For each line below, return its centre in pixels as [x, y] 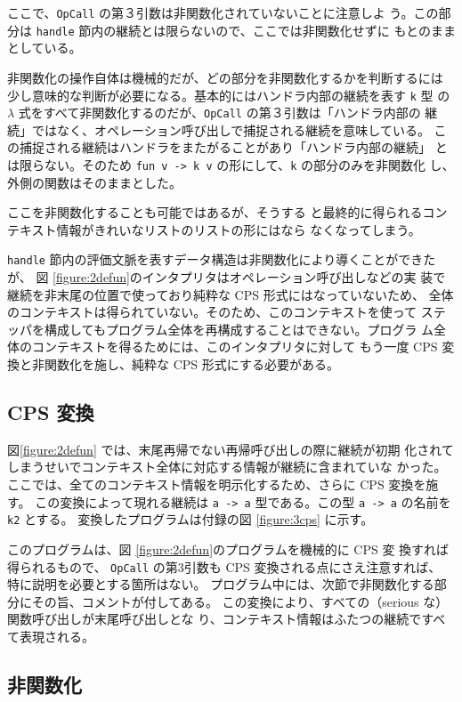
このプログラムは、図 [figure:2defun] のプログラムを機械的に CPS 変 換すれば [228, 549]
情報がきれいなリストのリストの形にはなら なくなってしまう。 [239, 229]
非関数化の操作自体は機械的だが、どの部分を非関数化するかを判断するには [225, 77]
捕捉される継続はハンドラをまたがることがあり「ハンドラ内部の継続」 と [233, 147]
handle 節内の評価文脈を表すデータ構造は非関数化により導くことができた [222, 259]
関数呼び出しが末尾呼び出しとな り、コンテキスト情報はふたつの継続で [215, 619]
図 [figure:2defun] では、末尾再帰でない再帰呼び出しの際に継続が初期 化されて [231, 449]
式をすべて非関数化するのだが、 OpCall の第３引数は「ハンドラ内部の [219, 113]
